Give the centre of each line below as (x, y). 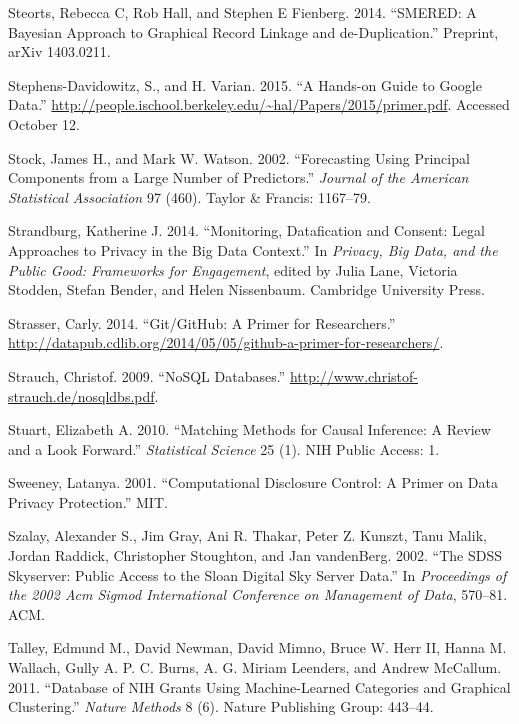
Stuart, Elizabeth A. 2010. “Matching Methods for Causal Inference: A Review (249, 429)
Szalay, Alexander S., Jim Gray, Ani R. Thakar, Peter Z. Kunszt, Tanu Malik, (247, 535)
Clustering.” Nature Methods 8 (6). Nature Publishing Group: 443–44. (221, 706)
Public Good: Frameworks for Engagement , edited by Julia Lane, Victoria (233, 269)
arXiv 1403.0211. (59, 51)
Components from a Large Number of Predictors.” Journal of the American (238, 177)
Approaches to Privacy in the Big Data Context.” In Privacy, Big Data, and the (253, 249)
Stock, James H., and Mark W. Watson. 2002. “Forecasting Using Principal (239, 157)
